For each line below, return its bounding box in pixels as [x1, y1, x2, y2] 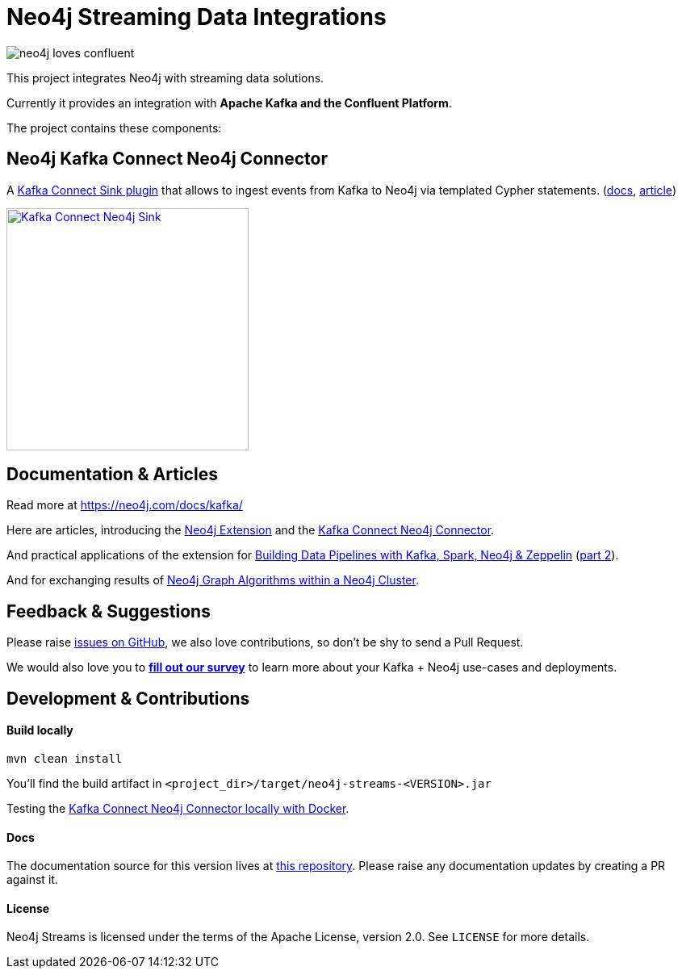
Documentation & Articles [6, 464, 218, 485]
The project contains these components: [6, 120, 222, 135]
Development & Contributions [6, 688, 250, 709]
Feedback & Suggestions [6, 600, 211, 621]
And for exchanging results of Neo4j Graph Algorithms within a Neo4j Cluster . [6, 573, 419, 588]
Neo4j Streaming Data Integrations [6, 3, 387, 31]
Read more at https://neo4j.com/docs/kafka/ [6, 498, 243, 513]
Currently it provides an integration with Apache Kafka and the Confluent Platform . [6, 95, 452, 110]
